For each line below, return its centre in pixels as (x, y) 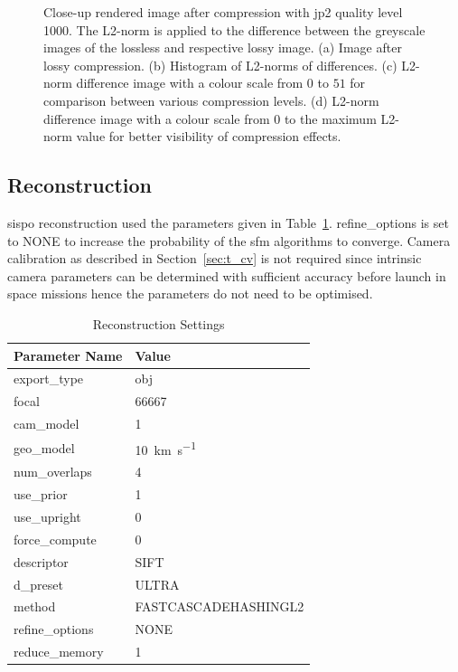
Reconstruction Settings (159, 323)
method (35, 606)
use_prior (41, 494)
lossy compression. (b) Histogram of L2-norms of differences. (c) (220, 65)
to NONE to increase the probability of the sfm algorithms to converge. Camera (229, 240)
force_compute (55, 539)
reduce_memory (59, 652)
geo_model (44, 447)
